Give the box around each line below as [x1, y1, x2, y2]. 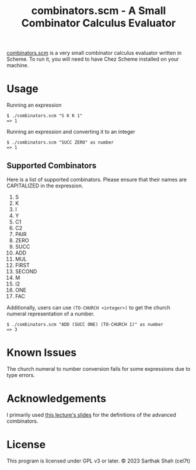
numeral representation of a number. [6, 310, 95, 317]
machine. [6, 62, 29, 69]
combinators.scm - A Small [31, 4, 166, 18]
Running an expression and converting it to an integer [6, 128, 136, 135]
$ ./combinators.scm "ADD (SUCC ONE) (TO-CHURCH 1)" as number [6, 321, 164, 328]
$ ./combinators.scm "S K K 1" [6, 113, 83, 119]
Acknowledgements [6, 392, 107, 405]
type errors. [6, 371, 36, 378]
